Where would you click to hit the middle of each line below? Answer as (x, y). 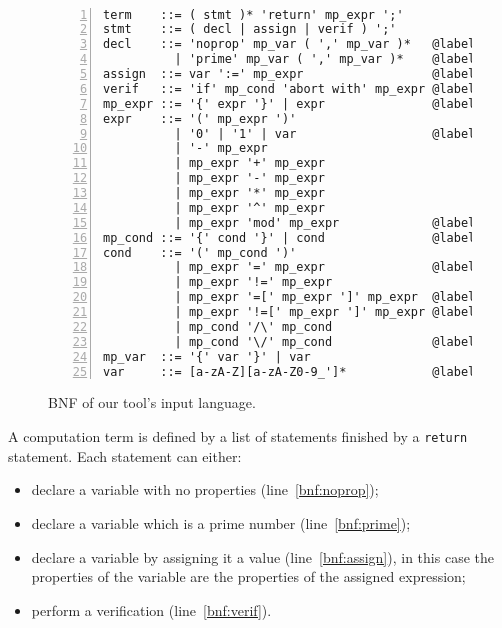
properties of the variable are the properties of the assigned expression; (248, 576)
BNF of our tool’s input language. (152, 402)
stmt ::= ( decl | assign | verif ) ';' (250, 29)
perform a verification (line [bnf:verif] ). (151, 609)
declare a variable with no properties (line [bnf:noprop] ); (205, 489)
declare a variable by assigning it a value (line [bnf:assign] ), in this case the (262, 556)
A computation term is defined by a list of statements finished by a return (238, 436)
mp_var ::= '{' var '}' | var (207, 356)
